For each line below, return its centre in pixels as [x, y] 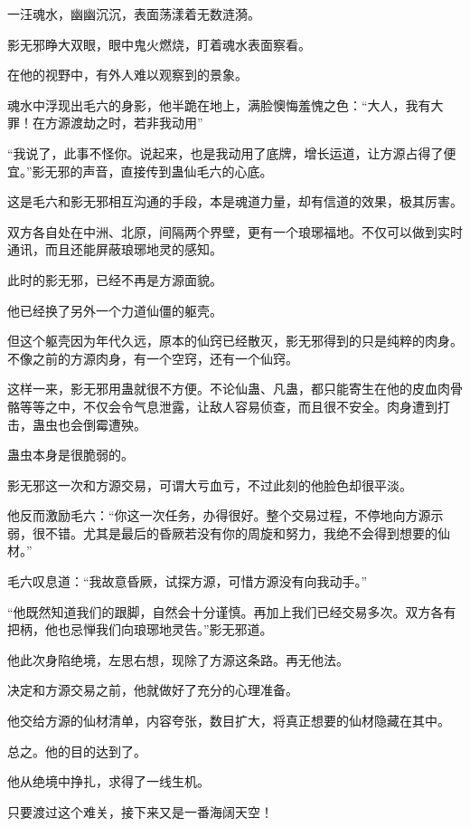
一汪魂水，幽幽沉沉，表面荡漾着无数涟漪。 [134, 14]
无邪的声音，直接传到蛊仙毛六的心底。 [159, 171]
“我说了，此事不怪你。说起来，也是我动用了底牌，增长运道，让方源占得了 [226, 152]
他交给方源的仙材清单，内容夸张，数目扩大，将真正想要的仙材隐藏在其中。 [229, 721]
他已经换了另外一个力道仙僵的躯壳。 [115, 310]
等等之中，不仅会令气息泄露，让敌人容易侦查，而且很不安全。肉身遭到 [228, 406]
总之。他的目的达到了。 [77, 751]
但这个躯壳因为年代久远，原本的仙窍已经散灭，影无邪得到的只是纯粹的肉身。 [235, 341]
